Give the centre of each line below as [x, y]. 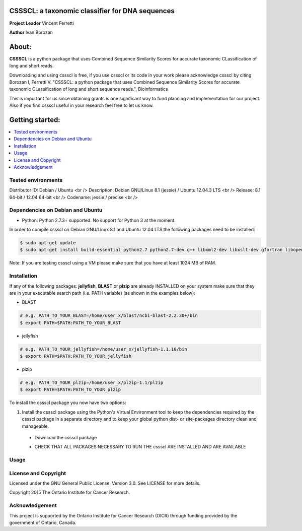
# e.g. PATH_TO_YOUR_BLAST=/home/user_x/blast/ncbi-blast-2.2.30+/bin [109, 316]
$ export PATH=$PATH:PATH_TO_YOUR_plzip [70, 390]
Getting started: [35, 120]
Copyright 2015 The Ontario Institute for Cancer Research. [70, 492]
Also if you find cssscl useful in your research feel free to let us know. [81, 105]
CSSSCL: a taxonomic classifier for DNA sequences [92, 11]
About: [20, 47]
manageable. [35, 426]
